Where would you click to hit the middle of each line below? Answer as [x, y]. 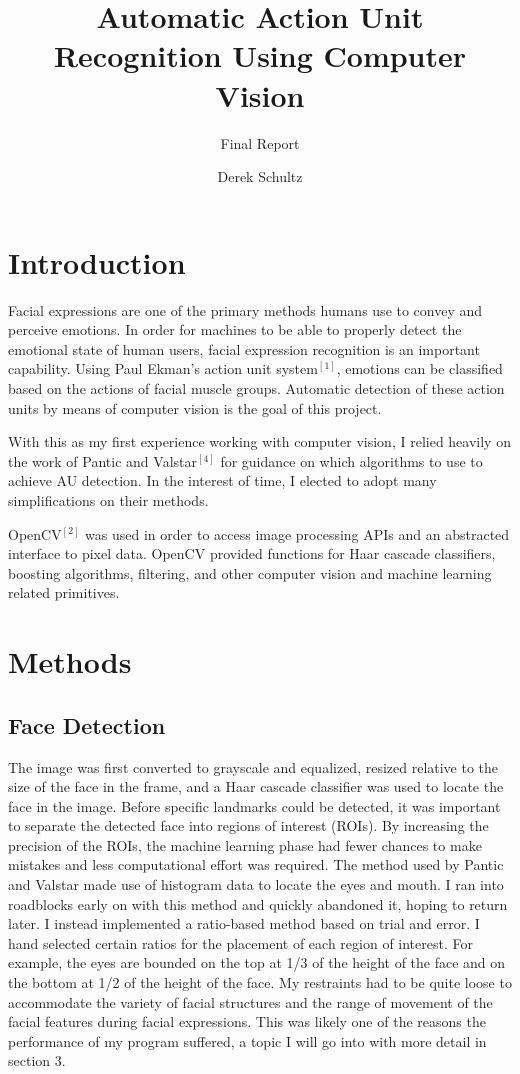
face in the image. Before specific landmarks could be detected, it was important [254, 805]
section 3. [37, 1060]
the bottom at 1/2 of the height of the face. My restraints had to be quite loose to [260, 982]
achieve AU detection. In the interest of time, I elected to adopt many [222, 480]
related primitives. [64, 592]
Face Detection [87, 724]
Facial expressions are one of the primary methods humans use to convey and [245, 309]
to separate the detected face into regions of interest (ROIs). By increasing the [248, 825]
